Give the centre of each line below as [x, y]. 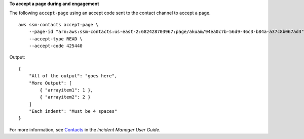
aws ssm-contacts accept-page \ [59, 25]
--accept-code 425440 [56, 46]
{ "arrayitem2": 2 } [65, 97]
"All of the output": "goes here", [73, 76]
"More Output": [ [50, 83]
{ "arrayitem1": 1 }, [67, 90]
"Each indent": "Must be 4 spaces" [73, 111]
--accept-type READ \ [56, 39]
